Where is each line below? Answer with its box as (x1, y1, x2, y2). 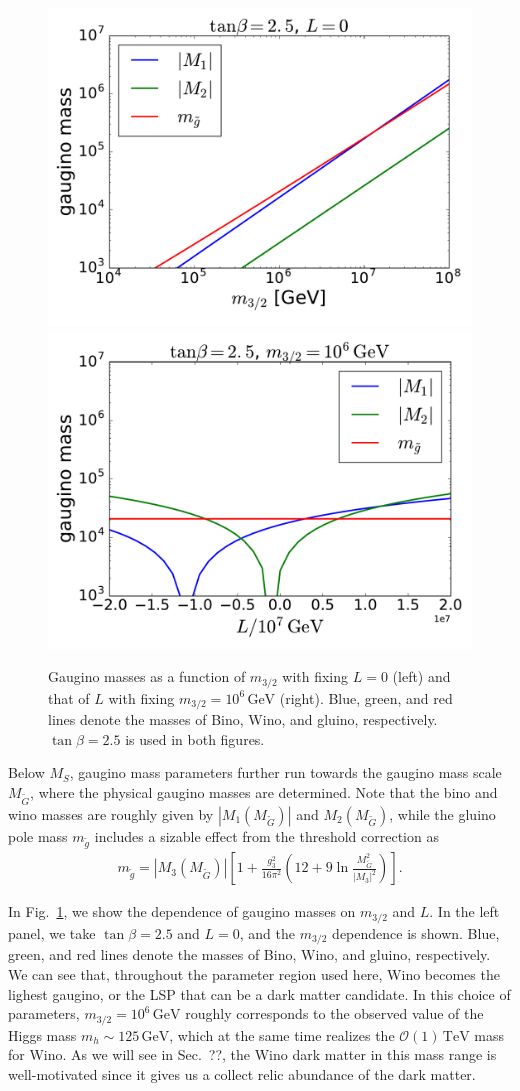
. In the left (429, 901, 500, 922)
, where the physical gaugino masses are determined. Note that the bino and (30, 781, 498, 802)
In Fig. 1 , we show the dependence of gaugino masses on (8, 901, 356, 922)
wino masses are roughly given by (8, 803, 214, 824)
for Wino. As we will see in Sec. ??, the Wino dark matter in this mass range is (8, 1044, 497, 1065)
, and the (239, 922, 295, 943)
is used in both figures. (125, 728, 265, 749)
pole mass (8, 825, 68, 846)
